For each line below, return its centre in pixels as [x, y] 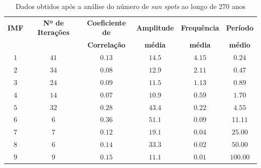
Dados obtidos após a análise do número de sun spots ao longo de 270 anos [130, 6]
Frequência [200, 27]
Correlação [106, 45]
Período [240, 27]
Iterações [53, 32]
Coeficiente [106, 22]
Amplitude [155, 27]
